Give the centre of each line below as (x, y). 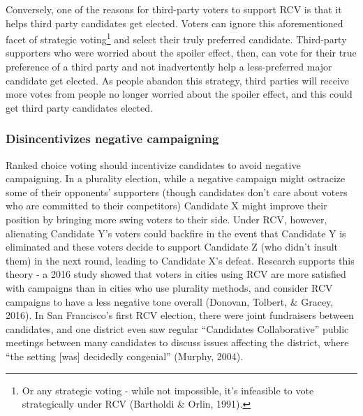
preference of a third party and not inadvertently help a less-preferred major (169, 67)
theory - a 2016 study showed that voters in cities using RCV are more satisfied (176, 274)
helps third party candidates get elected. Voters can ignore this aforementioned (175, 23)
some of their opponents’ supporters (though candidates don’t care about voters (177, 192)
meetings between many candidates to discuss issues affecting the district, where (177, 342)
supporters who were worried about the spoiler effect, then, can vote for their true (181, 53)
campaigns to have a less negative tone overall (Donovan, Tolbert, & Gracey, (170, 301)
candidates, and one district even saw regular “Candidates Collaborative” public (177, 328)
